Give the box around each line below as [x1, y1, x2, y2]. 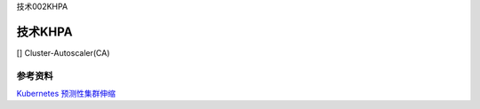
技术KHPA [16, 24, 73, 39]
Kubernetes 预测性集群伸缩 [16, 89, 116, 99]
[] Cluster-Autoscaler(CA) [16, 47, 110, 58]
